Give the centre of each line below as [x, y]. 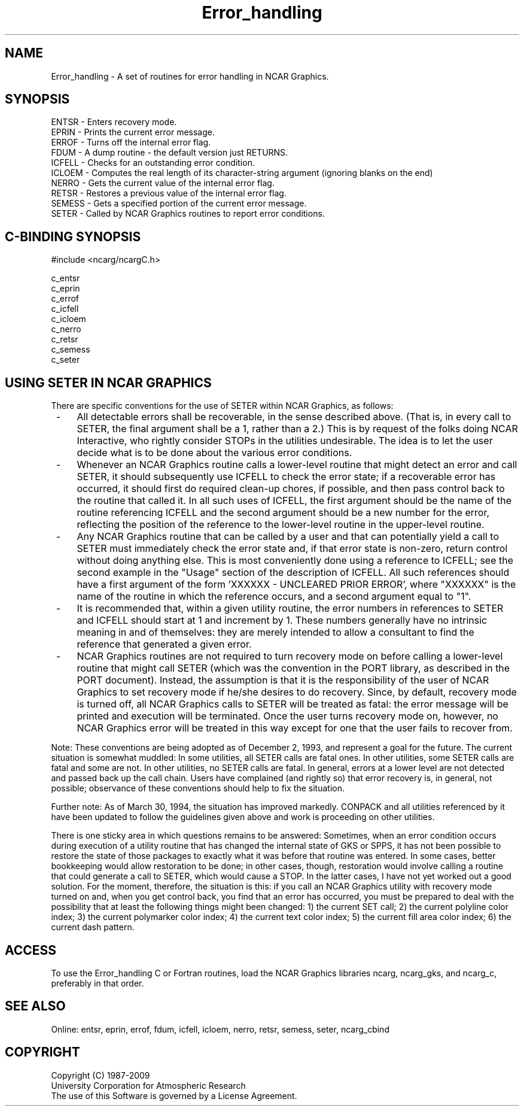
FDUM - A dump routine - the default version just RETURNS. [170, 153]
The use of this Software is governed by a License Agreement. [174, 1095]
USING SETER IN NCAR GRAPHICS [108, 383]
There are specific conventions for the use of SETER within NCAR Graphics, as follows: [222, 406]
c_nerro [66, 329]
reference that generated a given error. [164, 644]
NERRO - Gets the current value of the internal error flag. [163, 183]
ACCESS [31, 950]
